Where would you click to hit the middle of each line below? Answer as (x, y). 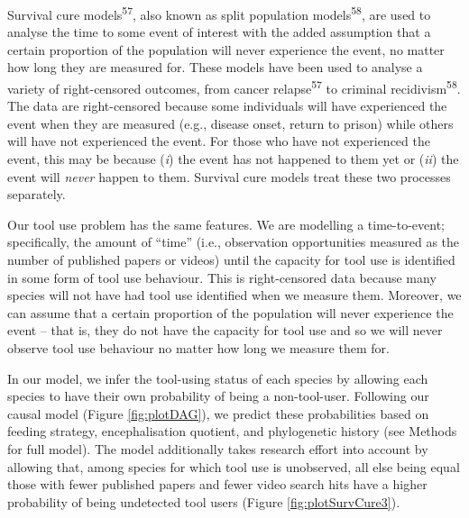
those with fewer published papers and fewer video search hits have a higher (217, 484)
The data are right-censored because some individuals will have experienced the (227, 106)
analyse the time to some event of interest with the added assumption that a (219, 32)
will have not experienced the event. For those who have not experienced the (219, 141)
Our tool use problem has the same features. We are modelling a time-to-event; (226, 224)
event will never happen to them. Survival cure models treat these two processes (229, 176)
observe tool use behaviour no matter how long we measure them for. (198, 348)
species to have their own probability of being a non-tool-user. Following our (218, 396)
